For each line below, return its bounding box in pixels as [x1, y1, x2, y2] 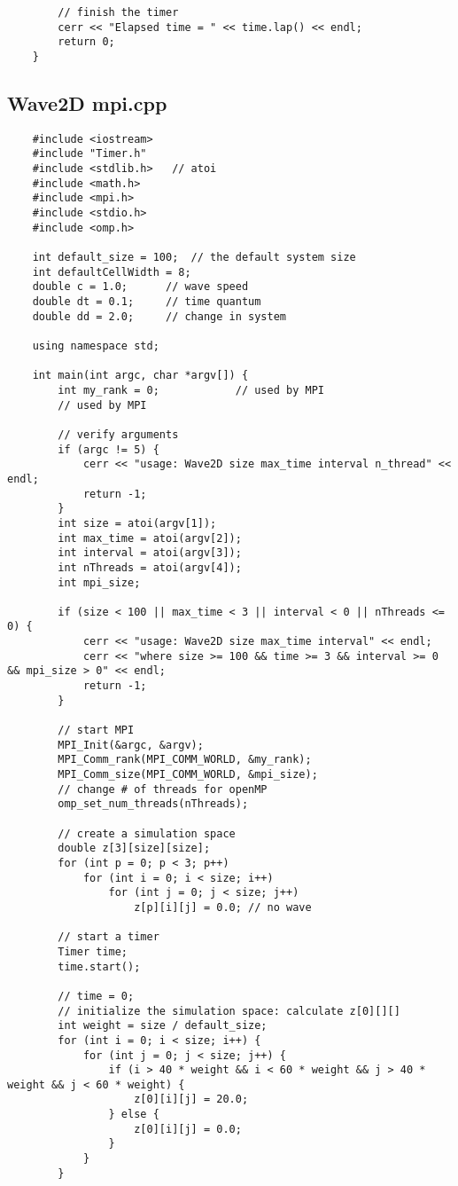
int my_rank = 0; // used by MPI [58, 383, 324, 397]
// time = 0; [58, 989, 135, 1002]
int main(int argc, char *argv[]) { [32, 369, 249, 382]
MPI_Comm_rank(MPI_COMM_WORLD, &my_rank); [58, 753, 312, 766]
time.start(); [58, 960, 141, 973]
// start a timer [58, 931, 159, 944]
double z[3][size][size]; [58, 842, 211, 855]
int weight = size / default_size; [58, 1019, 268, 1033]
